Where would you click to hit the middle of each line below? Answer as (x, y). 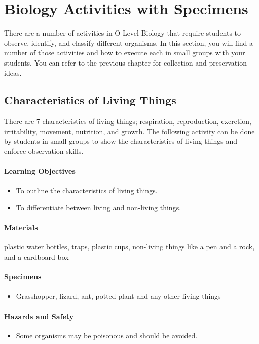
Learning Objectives (40, 171)
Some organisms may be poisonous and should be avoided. (107, 335)
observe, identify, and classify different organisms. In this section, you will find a (129, 42)
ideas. (13, 72)
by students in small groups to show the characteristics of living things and (121, 141)
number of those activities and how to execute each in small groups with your (125, 53)
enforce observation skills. (44, 151)
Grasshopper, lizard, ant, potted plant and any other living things (118, 296)
